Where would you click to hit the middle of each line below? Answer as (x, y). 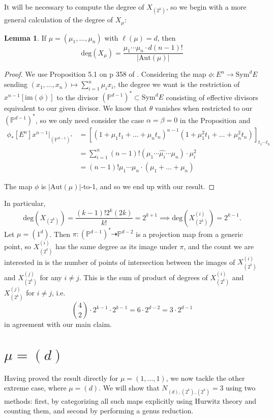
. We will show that (129, 388)
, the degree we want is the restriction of (177, 84)
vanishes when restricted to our (204, 108)
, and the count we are (219, 246)
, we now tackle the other (205, 378)
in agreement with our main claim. (58, 324)
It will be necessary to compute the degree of (74, 7)
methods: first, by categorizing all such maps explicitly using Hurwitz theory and (130, 400)
